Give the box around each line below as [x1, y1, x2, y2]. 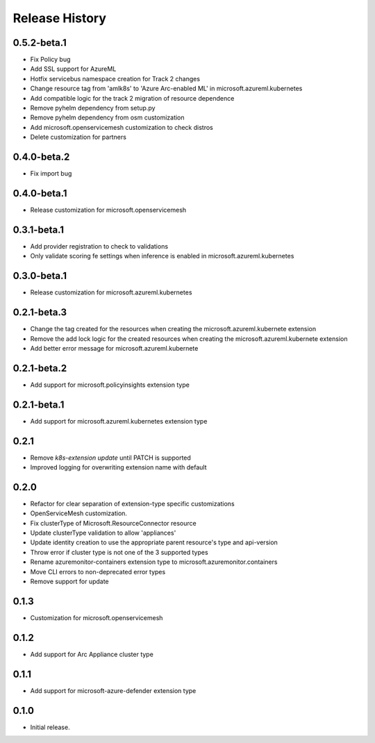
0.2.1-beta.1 [12, 399, 65, 410]
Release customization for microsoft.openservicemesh [30, 206, 187, 214]
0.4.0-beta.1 [12, 187, 67, 199]
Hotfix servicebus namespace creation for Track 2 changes [30, 74, 201, 83]
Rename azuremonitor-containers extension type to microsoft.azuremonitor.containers [30, 558, 278, 566]
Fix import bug [30, 169, 72, 178]
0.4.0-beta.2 [12, 151, 70, 162]
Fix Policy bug [30, 56, 71, 64]
